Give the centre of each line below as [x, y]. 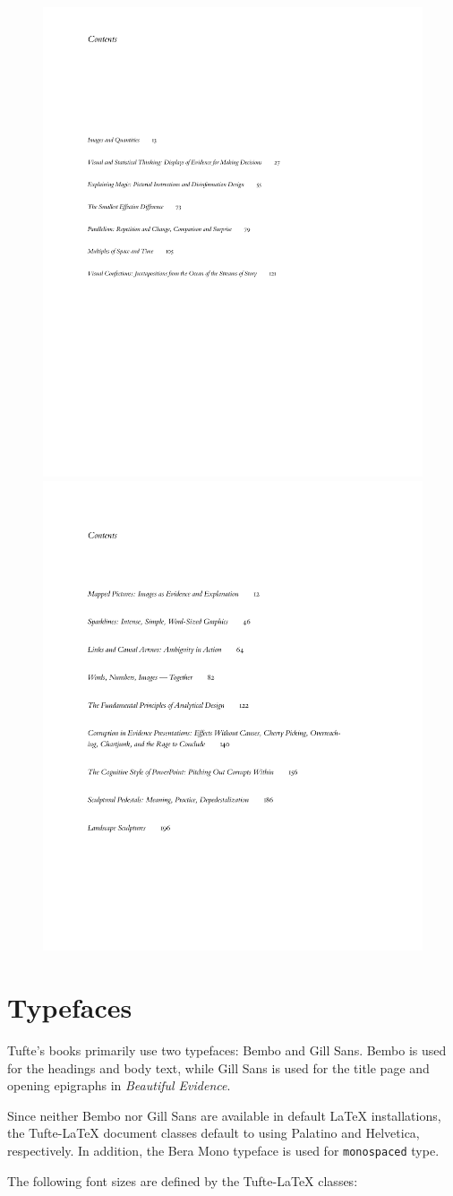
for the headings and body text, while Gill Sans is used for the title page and [218, 1067]
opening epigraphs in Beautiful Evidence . [119, 1085]
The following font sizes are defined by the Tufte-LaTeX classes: [183, 1180]
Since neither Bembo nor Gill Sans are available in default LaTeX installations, [224, 1115]
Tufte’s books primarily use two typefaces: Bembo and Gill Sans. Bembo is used [227, 1050]
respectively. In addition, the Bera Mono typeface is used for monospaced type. [223, 1150]
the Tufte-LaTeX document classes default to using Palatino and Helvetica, [214, 1133]
